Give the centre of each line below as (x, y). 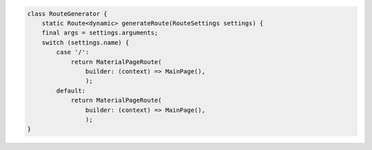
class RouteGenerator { (68, 13)
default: (71, 90)
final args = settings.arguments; (100, 33)
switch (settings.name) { (85, 42)
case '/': (73, 52)
